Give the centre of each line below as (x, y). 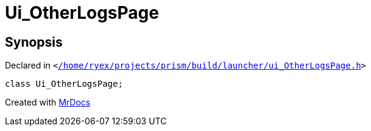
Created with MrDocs (48, 102)
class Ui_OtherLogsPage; (64, 84)
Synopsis (34, 42)
